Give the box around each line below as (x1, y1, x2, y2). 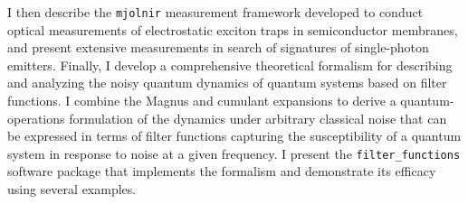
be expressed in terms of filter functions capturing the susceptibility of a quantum (7, 126, 462, 145)
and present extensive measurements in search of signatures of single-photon (7, 38, 429, 57)
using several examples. (7, 180, 137, 199)
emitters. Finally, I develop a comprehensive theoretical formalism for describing (7, 55, 453, 74)
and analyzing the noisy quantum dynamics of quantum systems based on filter (7, 73, 447, 92)
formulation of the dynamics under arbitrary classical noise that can (69, 108, 447, 127)
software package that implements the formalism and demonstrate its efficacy (7, 162, 436, 181)
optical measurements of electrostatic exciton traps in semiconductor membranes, (7, 20, 458, 39)
